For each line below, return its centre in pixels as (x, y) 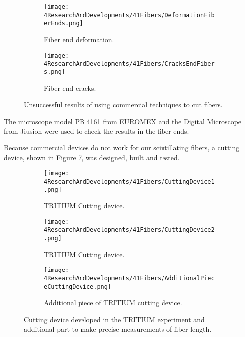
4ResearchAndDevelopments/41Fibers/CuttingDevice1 (129, 181)
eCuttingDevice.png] (78, 287)
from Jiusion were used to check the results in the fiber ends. (97, 131)
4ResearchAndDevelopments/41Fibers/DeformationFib (129, 15)
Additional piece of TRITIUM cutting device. (113, 303)
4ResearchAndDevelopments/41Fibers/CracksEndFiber (129, 64)
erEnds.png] (63, 24)
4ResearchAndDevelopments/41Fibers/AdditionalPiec (129, 278)
